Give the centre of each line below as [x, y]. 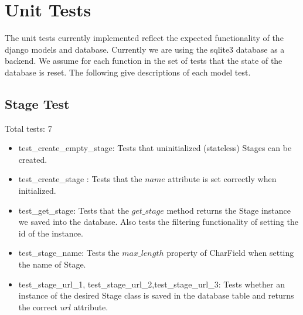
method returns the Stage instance [229, 210]
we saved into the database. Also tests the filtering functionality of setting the [159, 222]
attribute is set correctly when [222, 179]
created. [33, 159]
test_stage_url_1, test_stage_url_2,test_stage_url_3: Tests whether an [151, 284]
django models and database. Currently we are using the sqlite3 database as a [145, 49]
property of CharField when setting [230, 253]
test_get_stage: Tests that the [74, 210]
